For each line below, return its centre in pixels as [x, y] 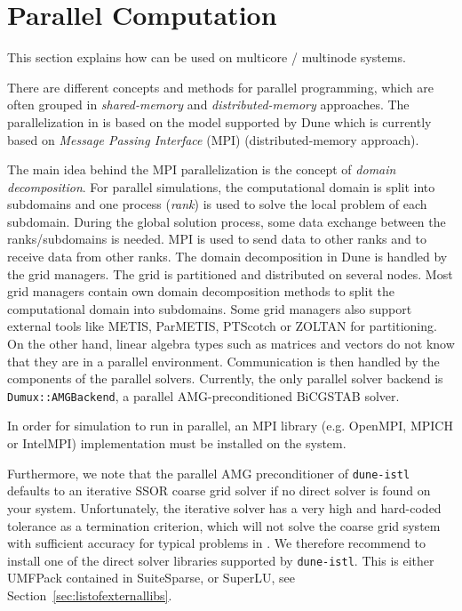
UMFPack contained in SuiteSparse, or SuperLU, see [151, 578]
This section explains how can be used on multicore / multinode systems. [207, 57]
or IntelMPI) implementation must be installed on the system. [177, 443]
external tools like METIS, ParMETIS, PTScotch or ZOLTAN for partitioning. [222, 326]
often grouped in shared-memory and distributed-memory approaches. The [208, 105]
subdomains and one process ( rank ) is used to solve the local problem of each [217, 204]
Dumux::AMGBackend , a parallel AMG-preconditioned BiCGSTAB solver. [203, 395]
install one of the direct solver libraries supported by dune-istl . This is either [221, 560]
